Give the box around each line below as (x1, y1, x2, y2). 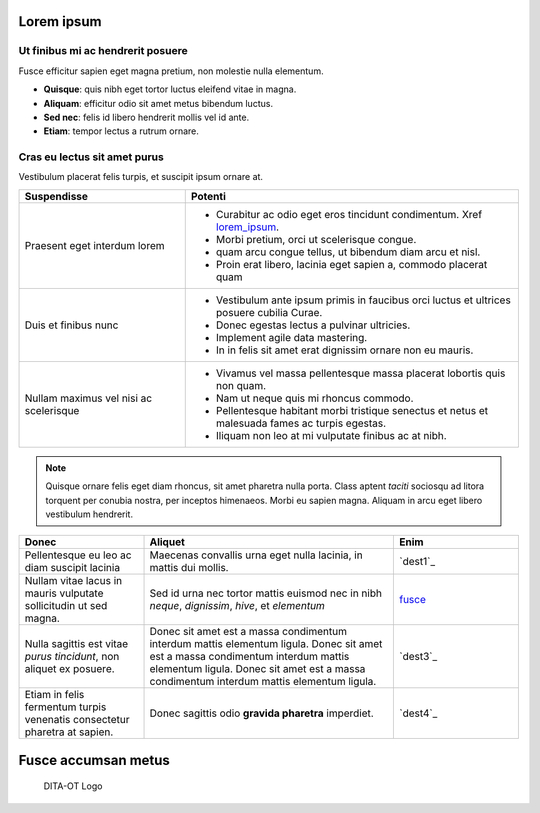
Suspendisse (24, 189, 89, 203)
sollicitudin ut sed (24, 599, 108, 613)
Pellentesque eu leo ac (24, 548, 132, 562)
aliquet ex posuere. (24, 662, 115, 676)
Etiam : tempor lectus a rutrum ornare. (43, 125, 200, 137)
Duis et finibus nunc (24, 318, 119, 332)
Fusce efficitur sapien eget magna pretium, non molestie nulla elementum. (18, 65, 324, 77)
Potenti (190, 189, 227, 203)
